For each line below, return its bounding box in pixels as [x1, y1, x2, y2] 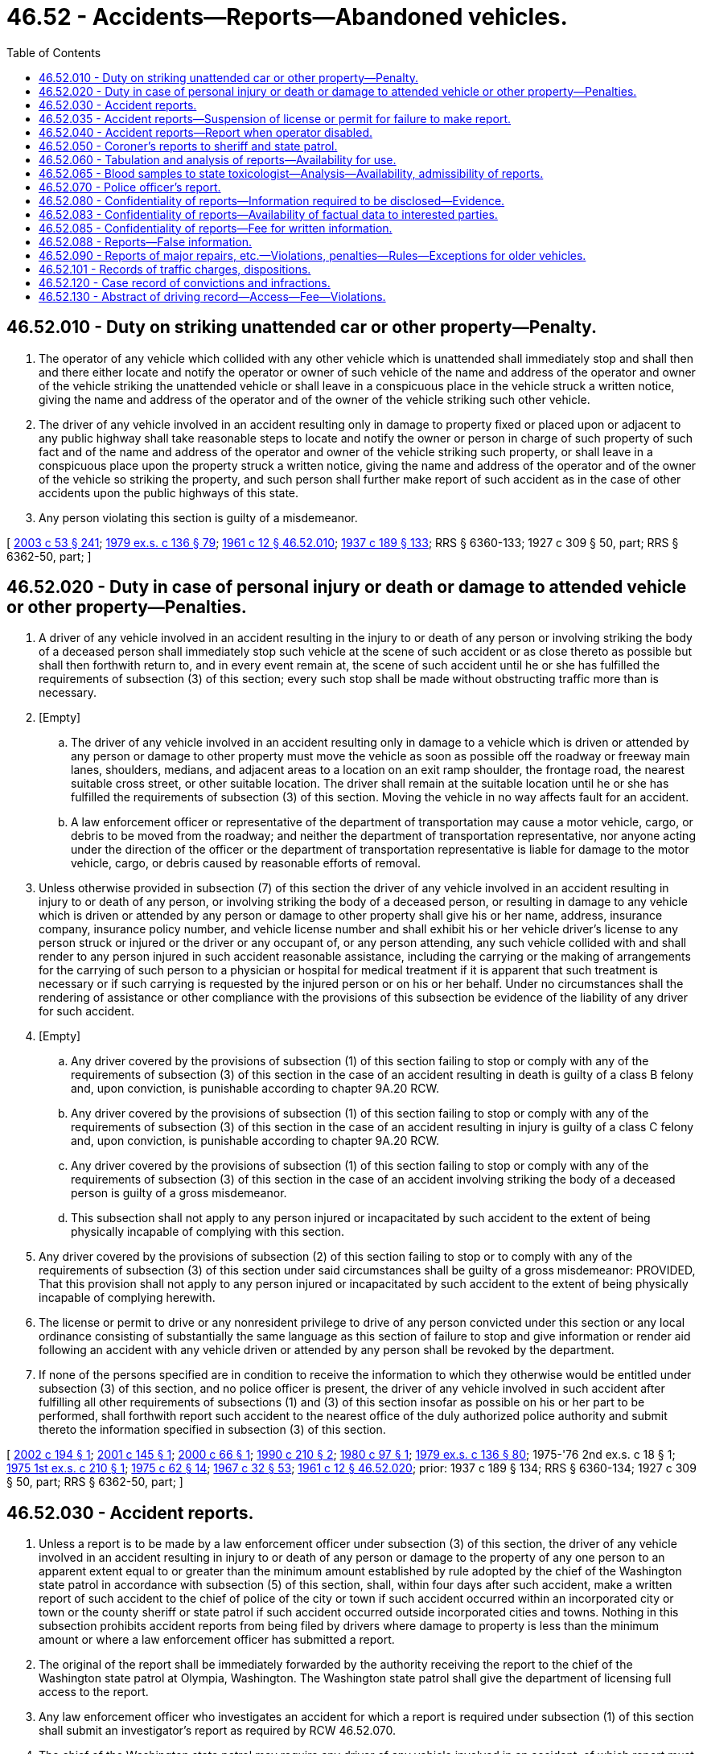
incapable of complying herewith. [39, 1291, 216, 1305]
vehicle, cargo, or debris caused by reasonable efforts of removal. [71, 856, 421, 871]
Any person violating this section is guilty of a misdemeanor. [39, 510, 358, 525]
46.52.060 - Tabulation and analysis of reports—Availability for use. [39, 152, 397, 167]
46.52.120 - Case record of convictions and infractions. [39, 275, 331, 290]
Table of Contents [6, 45, 101, 60]
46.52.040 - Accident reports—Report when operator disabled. [39, 125, 372, 139]
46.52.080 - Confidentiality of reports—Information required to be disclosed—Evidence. [39, 193, 505, 208]
